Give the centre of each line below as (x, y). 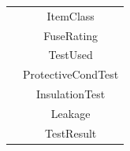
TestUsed (71, 55)
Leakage (71, 113)
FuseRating (71, 35)
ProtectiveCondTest (71, 74)
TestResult (71, 133)
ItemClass (71, 15)
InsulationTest (71, 94)
